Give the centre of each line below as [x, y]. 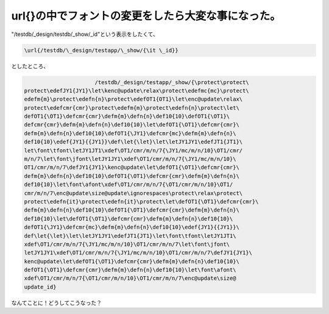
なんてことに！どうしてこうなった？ [56, 302]
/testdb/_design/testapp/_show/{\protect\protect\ [172, 82]
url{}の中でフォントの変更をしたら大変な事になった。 [146, 16]
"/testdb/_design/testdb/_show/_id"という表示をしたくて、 [85, 34]
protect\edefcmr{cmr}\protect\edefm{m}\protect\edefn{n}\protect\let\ [132, 108]
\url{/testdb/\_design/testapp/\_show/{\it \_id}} [101, 50]
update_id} [40, 287]
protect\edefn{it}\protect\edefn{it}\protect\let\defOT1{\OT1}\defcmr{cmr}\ [141, 202]
